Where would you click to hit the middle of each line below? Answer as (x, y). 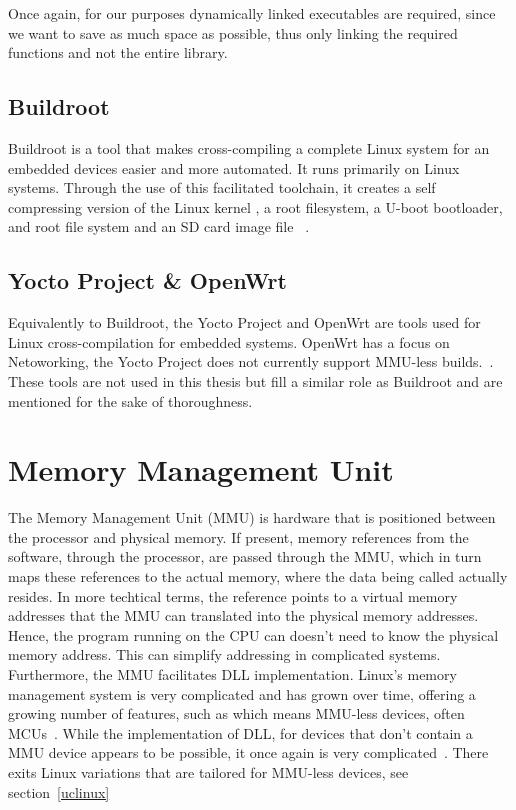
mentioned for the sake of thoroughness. (130, 400)
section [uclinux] (59, 791)
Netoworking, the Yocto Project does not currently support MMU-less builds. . (251, 361)
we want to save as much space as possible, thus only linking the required (233, 32)
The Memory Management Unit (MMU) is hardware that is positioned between (252, 517)
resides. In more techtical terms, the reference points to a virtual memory (233, 595)
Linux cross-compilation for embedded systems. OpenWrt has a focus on (229, 341)
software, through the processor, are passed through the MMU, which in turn (245, 556)
